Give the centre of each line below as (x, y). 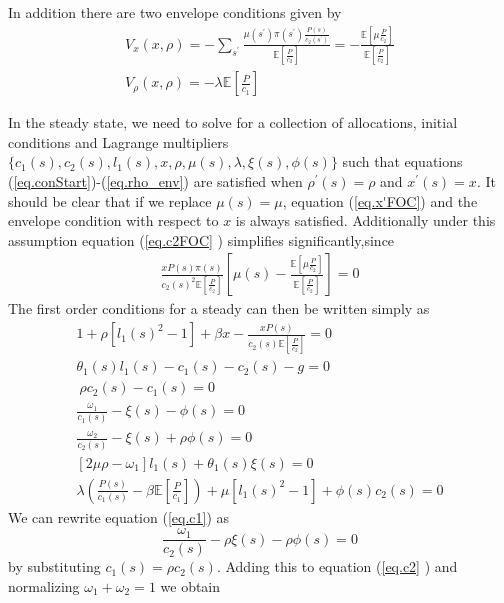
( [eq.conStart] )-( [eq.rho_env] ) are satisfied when (155, 181)
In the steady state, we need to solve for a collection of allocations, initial (233, 122)
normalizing (44, 585)
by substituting (54, 566)
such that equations (402, 161)
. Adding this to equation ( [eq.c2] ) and (337, 566)
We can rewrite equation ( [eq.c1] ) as (119, 516)
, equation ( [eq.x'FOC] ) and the (380, 200)
